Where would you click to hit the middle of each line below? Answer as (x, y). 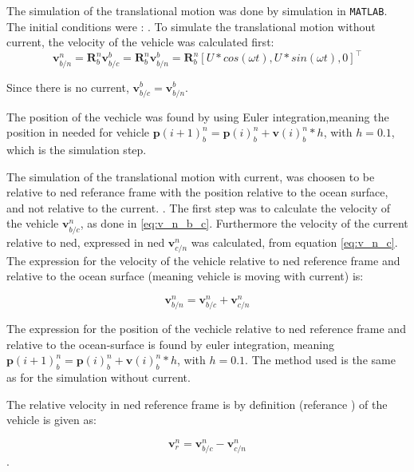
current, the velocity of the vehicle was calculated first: (140, 42)
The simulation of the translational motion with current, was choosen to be (191, 176)
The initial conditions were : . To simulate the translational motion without (191, 26)
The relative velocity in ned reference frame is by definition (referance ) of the (197, 404)
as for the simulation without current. (99, 377)
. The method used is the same (320, 360)
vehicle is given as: (51, 420)
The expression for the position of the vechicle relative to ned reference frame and (206, 329)
